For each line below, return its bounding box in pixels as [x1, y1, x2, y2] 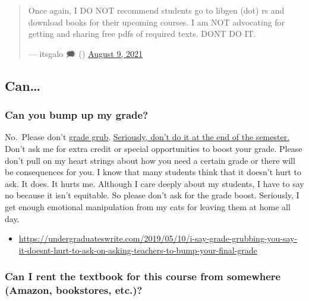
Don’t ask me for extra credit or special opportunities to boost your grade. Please [5, 142, 302, 154]
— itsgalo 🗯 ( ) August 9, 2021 [28, 47, 143, 59]
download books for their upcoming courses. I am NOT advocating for [28, 15, 285, 28]
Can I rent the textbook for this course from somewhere [5, 269, 281, 284]
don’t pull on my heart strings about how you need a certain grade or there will [5, 154, 295, 166]
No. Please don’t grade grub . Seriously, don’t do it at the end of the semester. [5, 131, 290, 143]
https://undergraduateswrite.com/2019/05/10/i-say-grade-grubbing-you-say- [18, 232, 298, 245]
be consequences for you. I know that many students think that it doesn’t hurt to [5, 166, 302, 178]
